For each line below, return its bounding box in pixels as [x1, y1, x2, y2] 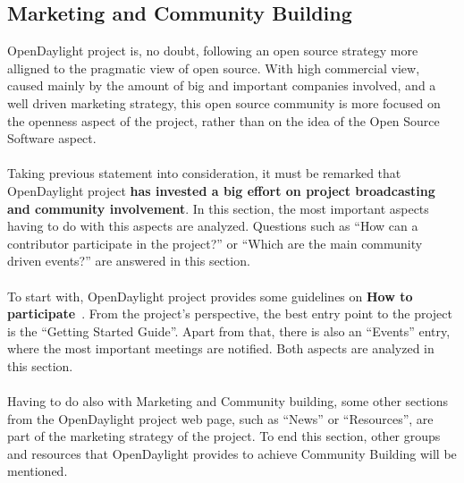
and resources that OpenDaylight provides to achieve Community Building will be [7, 444, 457, 462]
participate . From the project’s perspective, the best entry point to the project [7, 304, 452, 323]
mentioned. [7, 462, 68, 480]
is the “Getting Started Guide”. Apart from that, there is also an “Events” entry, [7, 321, 451, 340]
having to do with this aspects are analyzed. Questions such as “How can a [7, 216, 418, 235]
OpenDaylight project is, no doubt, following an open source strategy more [7, 41, 418, 60]
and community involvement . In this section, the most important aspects [7, 199, 429, 217]
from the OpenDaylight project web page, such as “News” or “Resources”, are [7, 409, 434, 428]
